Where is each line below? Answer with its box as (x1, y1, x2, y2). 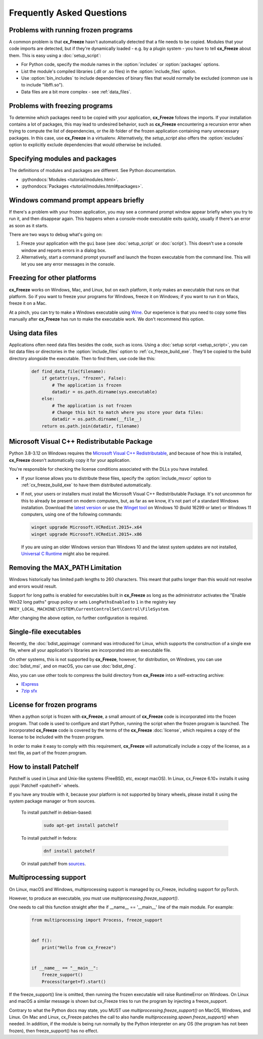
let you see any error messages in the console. (21, 261, 115, 267)
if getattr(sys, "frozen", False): (41, 375, 127, 381)
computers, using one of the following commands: (21, 511, 122, 518)
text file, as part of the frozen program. (9, 750, 87, 756)
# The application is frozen (52, 382, 122, 388)
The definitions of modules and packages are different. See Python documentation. (9, 168, 176, 173)
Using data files (9, 329, 58, 337)
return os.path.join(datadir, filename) (41, 423, 140, 429)
